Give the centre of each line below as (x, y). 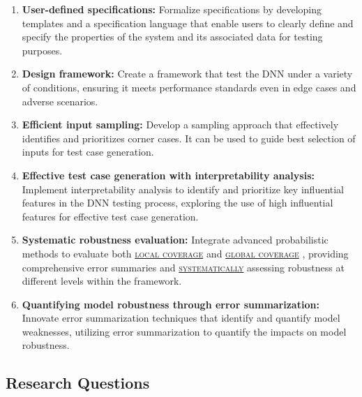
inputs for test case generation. (88, 152)
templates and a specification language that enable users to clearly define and (188, 23)
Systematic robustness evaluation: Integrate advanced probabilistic (175, 240)
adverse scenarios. (60, 101)
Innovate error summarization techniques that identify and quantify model (181, 318)
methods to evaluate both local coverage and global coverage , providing (185, 253)
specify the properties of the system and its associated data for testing (172, 37)
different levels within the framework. (102, 281)
